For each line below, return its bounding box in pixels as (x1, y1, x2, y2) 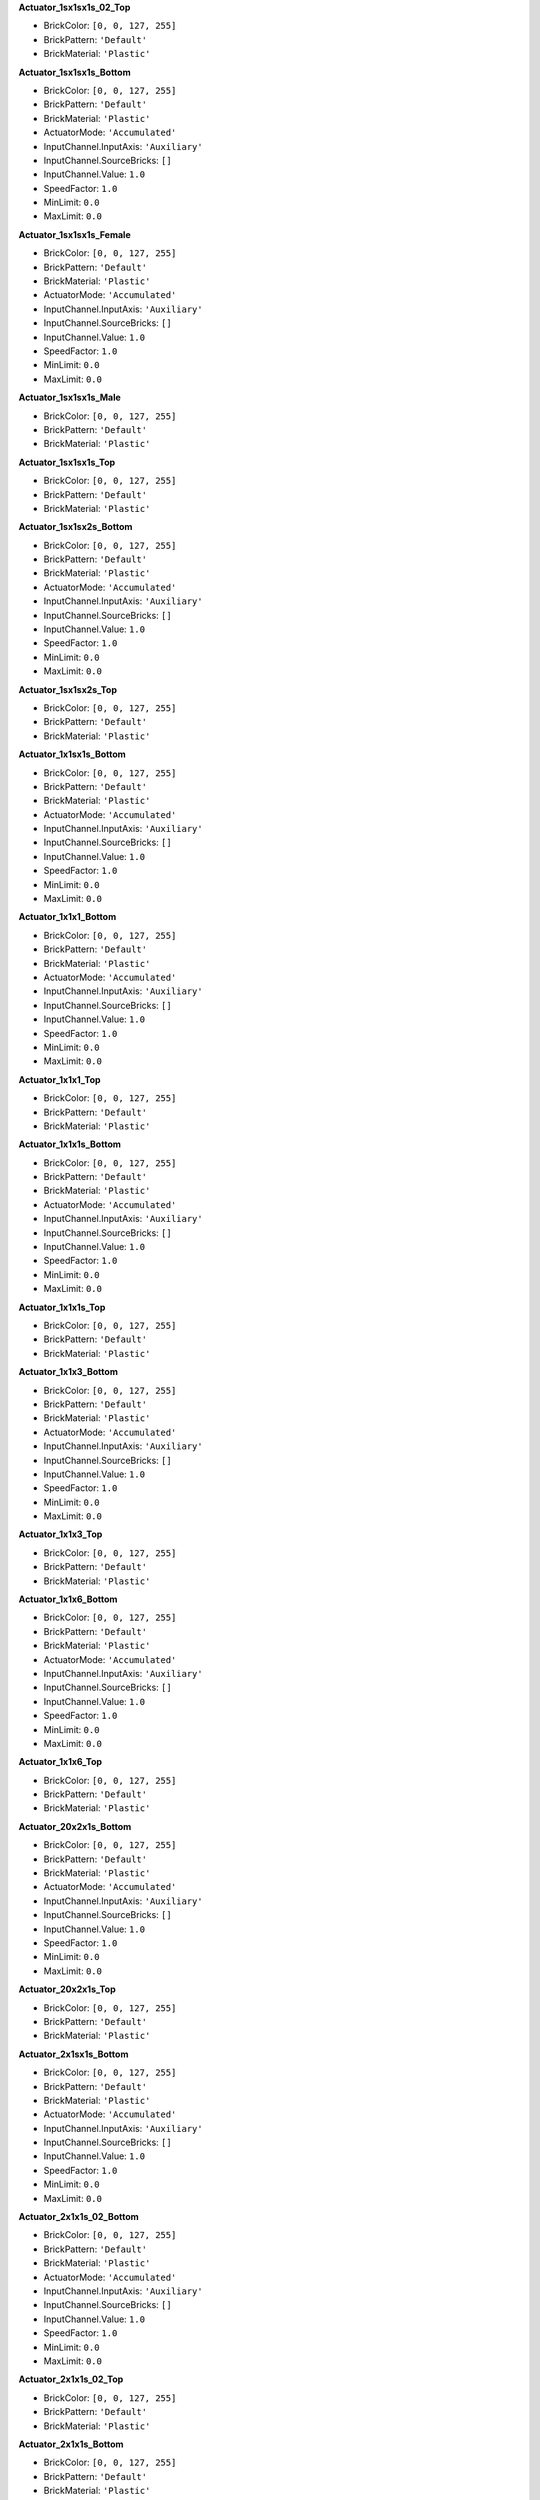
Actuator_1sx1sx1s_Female (18, 228, 131, 240)
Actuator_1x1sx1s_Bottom (18, 748, 127, 760)
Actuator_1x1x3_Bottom (18, 1366, 119, 1378)
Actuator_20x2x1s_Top (18, 1983, 117, 1995)
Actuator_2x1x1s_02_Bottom (18, 2211, 139, 2223)
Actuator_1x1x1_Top (18, 1073, 101, 1085)
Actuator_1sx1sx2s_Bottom (18, 521, 133, 533)
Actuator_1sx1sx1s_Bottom (18, 66, 131, 78)
